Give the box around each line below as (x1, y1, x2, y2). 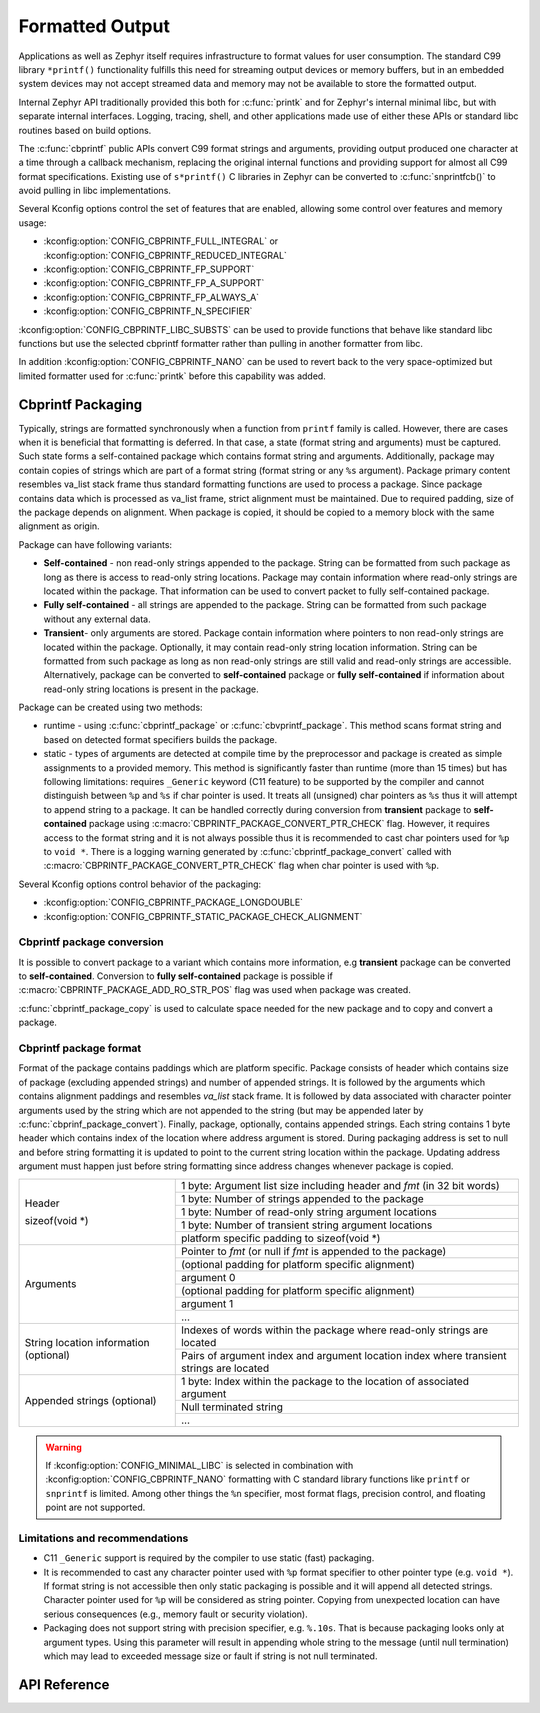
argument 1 (180, 1296, 234, 1310)
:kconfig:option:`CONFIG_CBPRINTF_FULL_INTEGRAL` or (43, 235, 279, 247)
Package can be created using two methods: (18, 701, 204, 714)
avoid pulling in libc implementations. (18, 185, 172, 197)
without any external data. (43, 613, 151, 625)
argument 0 (180, 1270, 236, 1284)
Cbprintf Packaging (18, 396, 143, 413)
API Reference (18, 1676, 110, 1693)
